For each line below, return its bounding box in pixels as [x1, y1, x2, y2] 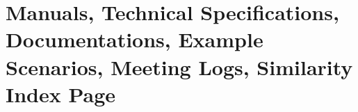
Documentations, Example [6, 25, 263, 54]
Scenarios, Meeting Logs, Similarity [6, 52, 353, 81]
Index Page [6, 79, 116, 108]
